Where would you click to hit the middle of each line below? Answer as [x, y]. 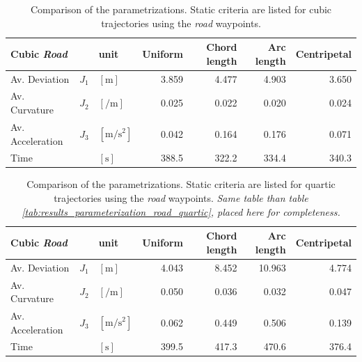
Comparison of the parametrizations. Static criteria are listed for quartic [181, 184]
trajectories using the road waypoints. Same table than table [181, 198]
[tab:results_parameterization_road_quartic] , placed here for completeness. [181, 211]
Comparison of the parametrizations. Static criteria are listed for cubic [181, 9]
